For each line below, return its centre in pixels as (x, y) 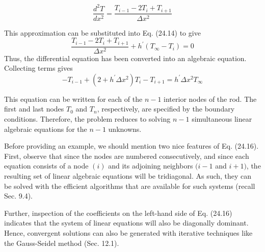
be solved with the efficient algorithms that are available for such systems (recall (130, 186)
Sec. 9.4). (18, 196)
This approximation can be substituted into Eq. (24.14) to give (102, 32)
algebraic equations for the (46, 129)
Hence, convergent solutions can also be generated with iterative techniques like (128, 232)
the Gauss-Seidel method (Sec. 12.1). (62, 243)
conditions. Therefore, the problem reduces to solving (87, 119)
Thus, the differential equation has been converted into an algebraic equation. (125, 58)
